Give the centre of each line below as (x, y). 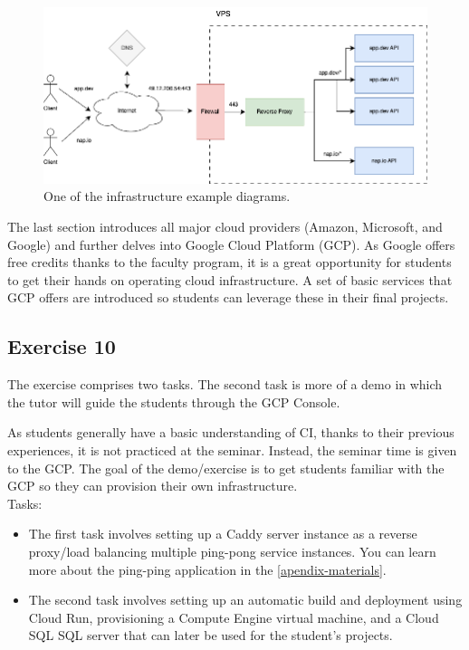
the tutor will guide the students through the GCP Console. (174, 401)
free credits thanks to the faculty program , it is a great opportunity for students (230, 262)
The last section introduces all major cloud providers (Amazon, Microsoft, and (225, 226)
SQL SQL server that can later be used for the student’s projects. (211, 635)
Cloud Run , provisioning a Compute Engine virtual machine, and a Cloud (234, 617)
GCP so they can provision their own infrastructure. (153, 486)
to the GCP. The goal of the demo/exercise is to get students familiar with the (226, 468)
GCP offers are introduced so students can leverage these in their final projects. (228, 297)
